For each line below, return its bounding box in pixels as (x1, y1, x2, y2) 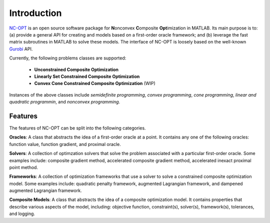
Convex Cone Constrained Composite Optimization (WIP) (34, 80, 156, 86)
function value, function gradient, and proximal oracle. (9, 141, 121, 147)
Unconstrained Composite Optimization (34, 66, 118, 72)
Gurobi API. (9, 45, 33, 52)
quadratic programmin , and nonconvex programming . (9, 99, 120, 105)
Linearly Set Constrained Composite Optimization (34, 73, 140, 79)
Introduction (9, 7, 62, 18)
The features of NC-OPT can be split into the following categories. (9, 125, 146, 131)
